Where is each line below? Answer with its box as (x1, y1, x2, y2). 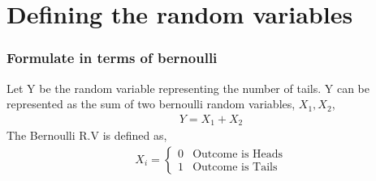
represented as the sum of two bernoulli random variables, (6, 95, 296, 112)
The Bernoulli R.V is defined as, (6, 127, 167, 144)
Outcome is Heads (192, 149, 283, 161)
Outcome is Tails (192, 162, 278, 174)
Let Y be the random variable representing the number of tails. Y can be (6, 79, 370, 96)
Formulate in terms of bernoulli (6, 48, 218, 68)
